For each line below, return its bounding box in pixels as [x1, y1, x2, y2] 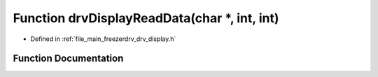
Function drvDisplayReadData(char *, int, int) [13, 10, 279, 26]
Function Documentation [13, 53, 124, 65]
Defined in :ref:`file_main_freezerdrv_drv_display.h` [30, 35, 176, 43]
